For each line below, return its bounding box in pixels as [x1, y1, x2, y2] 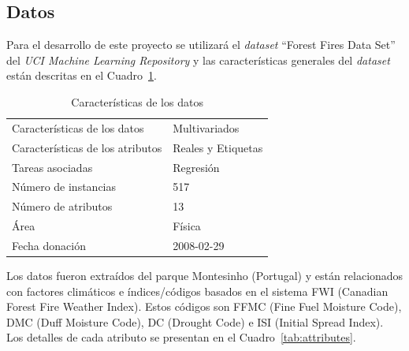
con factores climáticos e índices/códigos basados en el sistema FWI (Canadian [6, 282, 389, 299]
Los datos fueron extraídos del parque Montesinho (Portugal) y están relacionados [6, 267, 403, 283]
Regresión [173, 159, 220, 175]
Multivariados [173, 119, 240, 136]
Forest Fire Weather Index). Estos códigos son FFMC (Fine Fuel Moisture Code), [6, 298, 402, 315]
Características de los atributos [12, 139, 162, 155]
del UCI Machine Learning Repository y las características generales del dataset [6, 51, 390, 68]
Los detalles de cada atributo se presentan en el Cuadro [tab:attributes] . [6, 329, 356, 345]
